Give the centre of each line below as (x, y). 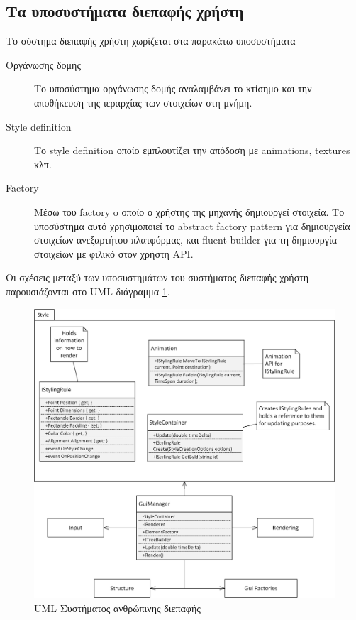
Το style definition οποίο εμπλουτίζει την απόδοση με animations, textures (192, 150)
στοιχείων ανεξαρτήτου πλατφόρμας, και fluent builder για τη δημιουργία (186, 240)
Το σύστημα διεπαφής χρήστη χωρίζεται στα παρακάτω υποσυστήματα (151, 41)
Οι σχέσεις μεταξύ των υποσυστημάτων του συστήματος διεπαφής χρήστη (157, 277)
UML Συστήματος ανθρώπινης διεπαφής (117, 608)
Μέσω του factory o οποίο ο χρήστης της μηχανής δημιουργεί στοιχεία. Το (189, 211)
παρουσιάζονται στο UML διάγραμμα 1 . (88, 291)
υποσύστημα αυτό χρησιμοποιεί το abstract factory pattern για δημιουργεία (192, 225)
